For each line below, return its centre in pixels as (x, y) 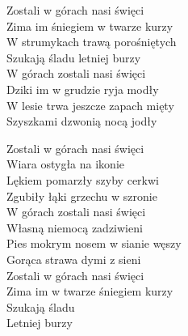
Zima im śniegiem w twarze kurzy (90, 26)
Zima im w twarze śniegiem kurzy (90, 291)
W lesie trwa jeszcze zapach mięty (90, 105)
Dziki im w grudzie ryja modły (83, 89)
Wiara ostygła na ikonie (65, 164)
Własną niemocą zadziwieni (75, 227)
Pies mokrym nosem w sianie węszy (94, 243)
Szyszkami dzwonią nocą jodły (82, 121)
